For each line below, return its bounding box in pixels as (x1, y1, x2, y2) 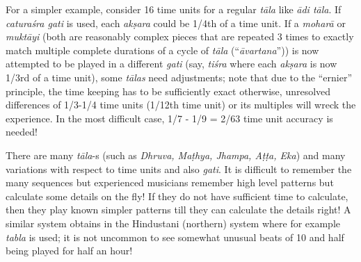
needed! (6, 124, 38, 139)
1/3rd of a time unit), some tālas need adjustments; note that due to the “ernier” (6, 69, 353, 84)
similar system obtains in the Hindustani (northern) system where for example (6, 215, 341, 230)
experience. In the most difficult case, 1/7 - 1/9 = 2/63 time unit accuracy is (6, 110, 333, 125)
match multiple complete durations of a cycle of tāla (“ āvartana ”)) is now (6, 42, 319, 57)
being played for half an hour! (6, 243, 133, 258)
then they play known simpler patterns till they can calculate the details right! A (6, 202, 351, 217)
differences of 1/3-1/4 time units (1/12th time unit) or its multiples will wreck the (6, 97, 356, 112)
